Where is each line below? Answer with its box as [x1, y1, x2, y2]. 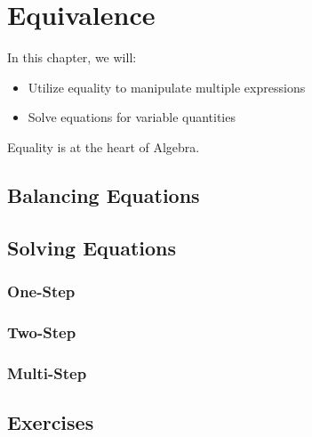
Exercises [7, 408, 94, 435]
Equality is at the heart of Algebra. [7, 137, 200, 156]
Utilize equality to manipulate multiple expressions [28, 77, 306, 96]
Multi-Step [7, 361, 87, 384]
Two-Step [7, 320, 76, 343]
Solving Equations [7, 233, 177, 261]
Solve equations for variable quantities [28, 108, 236, 126]
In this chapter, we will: [7, 48, 137, 67]
